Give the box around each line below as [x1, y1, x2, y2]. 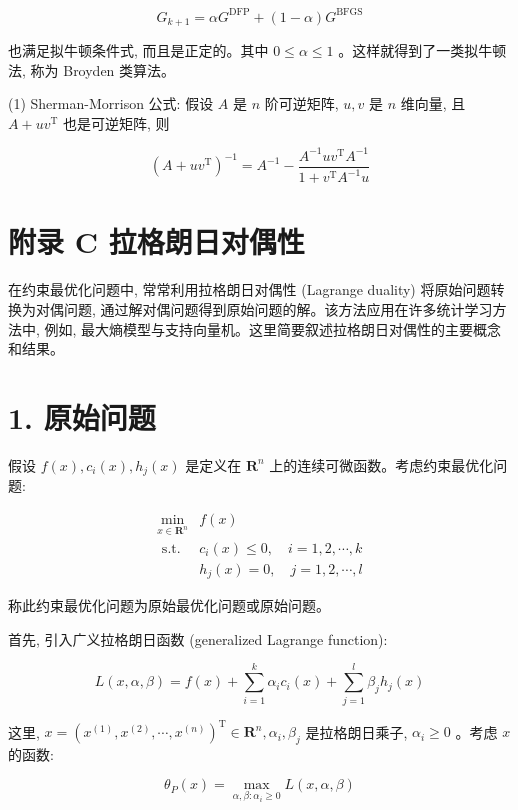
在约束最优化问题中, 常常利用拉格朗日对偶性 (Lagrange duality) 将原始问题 [8, 279, 491, 300]
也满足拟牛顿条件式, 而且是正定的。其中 [8, 39, 269, 60]
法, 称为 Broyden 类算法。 [8, 59, 176, 80]
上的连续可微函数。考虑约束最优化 [269, 454, 494, 475]
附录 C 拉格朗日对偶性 [8, 221, 305, 262]
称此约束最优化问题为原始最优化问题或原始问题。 [8, 595, 330, 616]
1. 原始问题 [8, 396, 156, 437]
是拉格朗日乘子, [305, 721, 408, 742]
